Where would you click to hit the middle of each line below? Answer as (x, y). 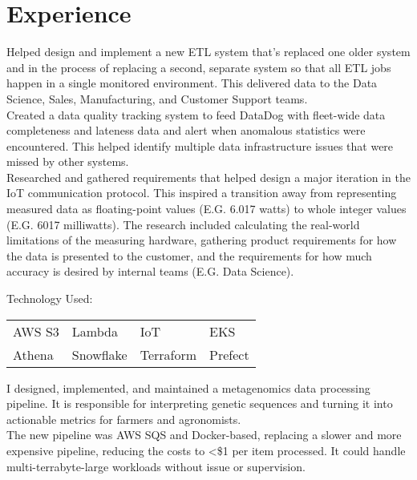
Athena (33, 354)
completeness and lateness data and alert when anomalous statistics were (186, 130)
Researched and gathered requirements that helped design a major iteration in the (208, 177)
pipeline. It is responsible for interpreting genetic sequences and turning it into (200, 403)
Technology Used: (50, 298)
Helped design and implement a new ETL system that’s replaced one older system (208, 52)
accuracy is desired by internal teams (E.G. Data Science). (150, 271)
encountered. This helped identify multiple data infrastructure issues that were (200, 145)
